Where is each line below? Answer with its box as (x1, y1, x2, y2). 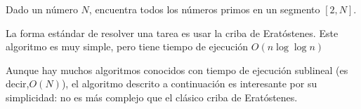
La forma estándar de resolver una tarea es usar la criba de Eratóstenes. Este (6, 25, 339, 40)
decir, (6, 76, 29, 91)
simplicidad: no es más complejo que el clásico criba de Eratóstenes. (6, 89, 298, 104)
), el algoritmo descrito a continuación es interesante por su (61, 76, 317, 91)
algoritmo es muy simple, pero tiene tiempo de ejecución (6, 39, 249, 54)
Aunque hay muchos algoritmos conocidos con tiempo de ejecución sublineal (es (6, 62, 348, 77)
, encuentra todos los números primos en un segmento (88, 2, 320, 16)
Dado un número (6, 2, 78, 16)
